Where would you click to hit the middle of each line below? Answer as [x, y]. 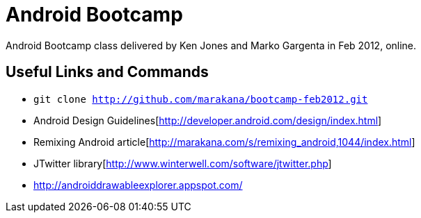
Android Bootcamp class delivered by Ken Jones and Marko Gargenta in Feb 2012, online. [211, 45]
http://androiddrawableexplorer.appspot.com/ [138, 185]
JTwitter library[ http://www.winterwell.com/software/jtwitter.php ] [183, 163]
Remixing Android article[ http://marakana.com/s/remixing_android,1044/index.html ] [224, 142]
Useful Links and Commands [107, 72]
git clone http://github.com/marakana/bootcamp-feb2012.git [201, 99]
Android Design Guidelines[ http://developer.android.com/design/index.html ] [208, 120]
